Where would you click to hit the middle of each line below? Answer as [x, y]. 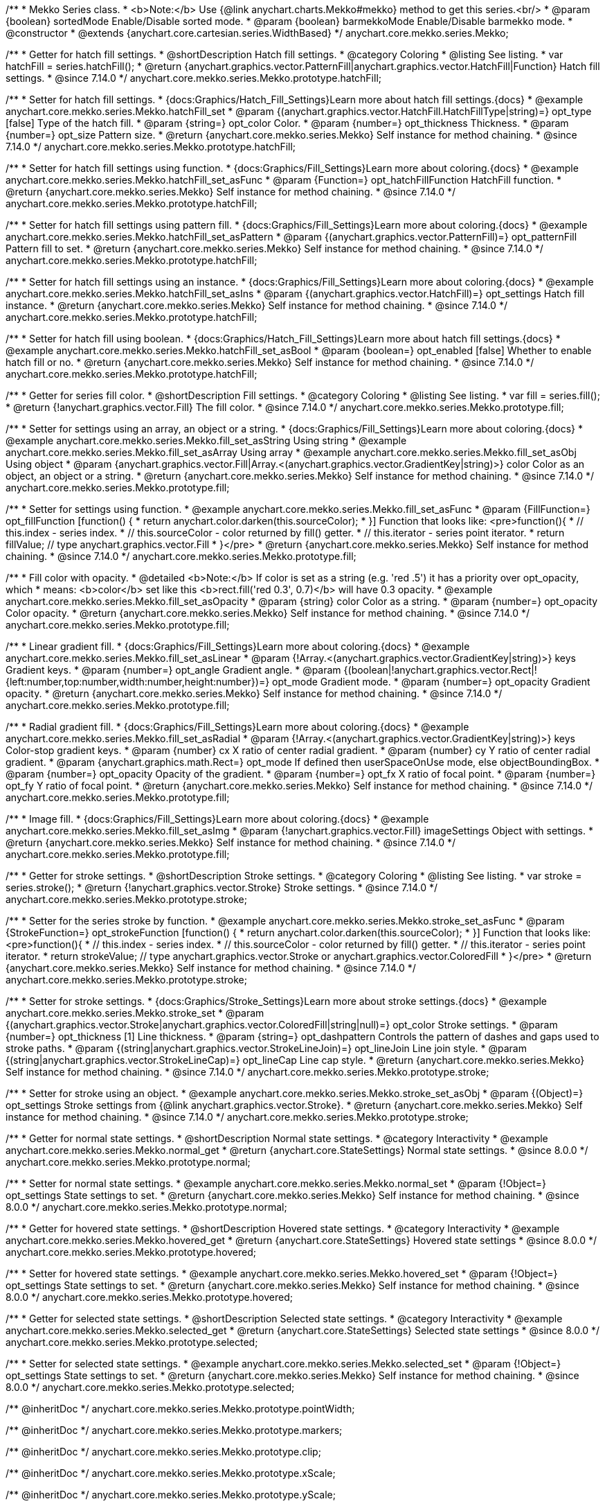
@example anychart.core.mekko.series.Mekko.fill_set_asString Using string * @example [206, 440]
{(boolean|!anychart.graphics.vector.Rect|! [440, 670]
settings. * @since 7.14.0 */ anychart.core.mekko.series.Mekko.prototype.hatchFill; [194, 78]
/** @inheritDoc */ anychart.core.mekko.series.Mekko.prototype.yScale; [171, 1495]
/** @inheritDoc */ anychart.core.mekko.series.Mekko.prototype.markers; [174, 1430]
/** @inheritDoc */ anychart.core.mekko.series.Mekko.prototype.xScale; [171, 1473]
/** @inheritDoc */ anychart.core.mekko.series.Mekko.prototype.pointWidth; [180, 1409]
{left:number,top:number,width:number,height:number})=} [138, 682]
